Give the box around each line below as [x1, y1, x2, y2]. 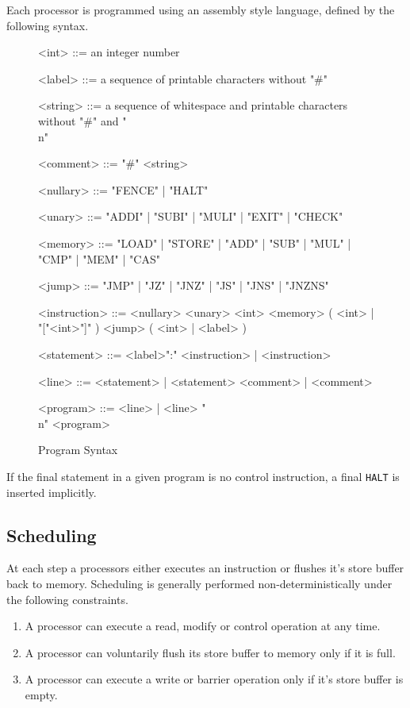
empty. [25, 686, 58, 702]
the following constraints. [6, 591, 128, 607]
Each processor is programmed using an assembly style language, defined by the [6, 2, 395, 17]
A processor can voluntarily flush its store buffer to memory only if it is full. [25, 644, 396, 660]
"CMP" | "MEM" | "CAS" [38, 250, 160, 267]
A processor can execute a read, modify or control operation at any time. [25, 618, 381, 634]
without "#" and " [38, 112, 127, 129]
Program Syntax [38, 441, 118, 458]
